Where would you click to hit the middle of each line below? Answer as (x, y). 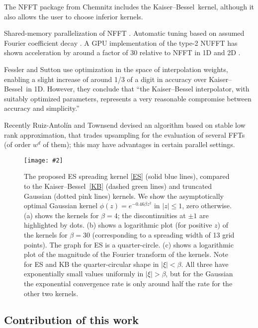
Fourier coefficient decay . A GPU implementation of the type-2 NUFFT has (121, 42)
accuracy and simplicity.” (42, 108)
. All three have (205, 264)
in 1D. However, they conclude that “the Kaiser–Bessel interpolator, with (138, 89)
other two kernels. (51, 293)
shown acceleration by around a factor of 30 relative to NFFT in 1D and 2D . (122, 52)
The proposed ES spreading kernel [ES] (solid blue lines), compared (127, 176)
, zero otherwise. (207, 205)
